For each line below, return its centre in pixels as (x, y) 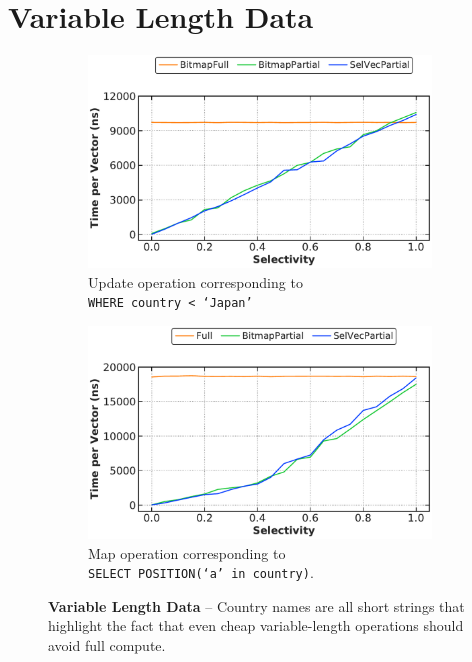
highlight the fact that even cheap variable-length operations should (256, 625)
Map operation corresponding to (187, 552)
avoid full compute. (107, 644)
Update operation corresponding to (195, 281)
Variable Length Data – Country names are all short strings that (256, 605)
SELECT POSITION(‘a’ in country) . (201, 572)
